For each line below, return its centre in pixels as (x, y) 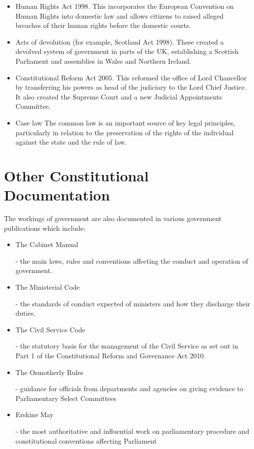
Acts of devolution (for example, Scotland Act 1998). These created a (120, 41)
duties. (25, 313)
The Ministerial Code (48, 287)
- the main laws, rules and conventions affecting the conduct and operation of (132, 261)
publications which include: (45, 228)
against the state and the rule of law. (71, 142)
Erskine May (35, 414)
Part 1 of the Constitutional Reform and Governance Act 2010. (111, 355)
